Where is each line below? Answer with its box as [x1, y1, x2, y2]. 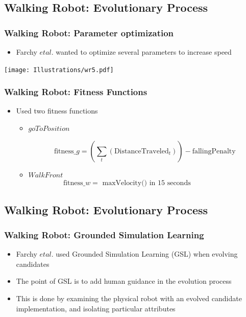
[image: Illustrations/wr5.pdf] [4, 66, 114, 74]
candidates [16, 258, 50, 269]
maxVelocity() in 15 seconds [102, 179, 191, 187]
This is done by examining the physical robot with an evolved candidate [16, 293, 242, 304]
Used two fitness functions [16, 105, 98, 116]
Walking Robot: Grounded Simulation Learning [4, 228, 204, 241]
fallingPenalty [192, 147, 236, 155]
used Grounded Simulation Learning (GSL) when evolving [56, 248, 238, 259]
